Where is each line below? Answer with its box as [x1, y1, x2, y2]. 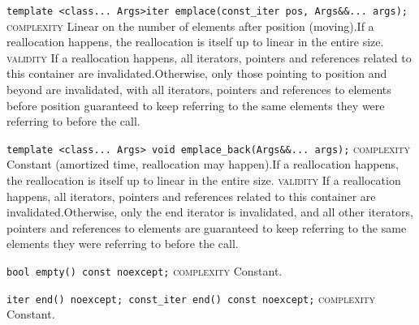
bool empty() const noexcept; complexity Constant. [6, 263, 283, 280]
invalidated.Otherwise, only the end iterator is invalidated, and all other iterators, [6, 203, 414, 220]
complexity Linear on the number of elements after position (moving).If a [6, 17, 374, 34]
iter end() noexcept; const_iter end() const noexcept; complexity [6, 289, 375, 306]
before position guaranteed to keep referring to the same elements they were [6, 96, 385, 113]
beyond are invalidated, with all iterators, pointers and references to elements [6, 81, 391, 98]
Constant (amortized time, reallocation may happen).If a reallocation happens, [6, 156, 399, 173]
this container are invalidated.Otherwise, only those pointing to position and [6, 65, 387, 82]
